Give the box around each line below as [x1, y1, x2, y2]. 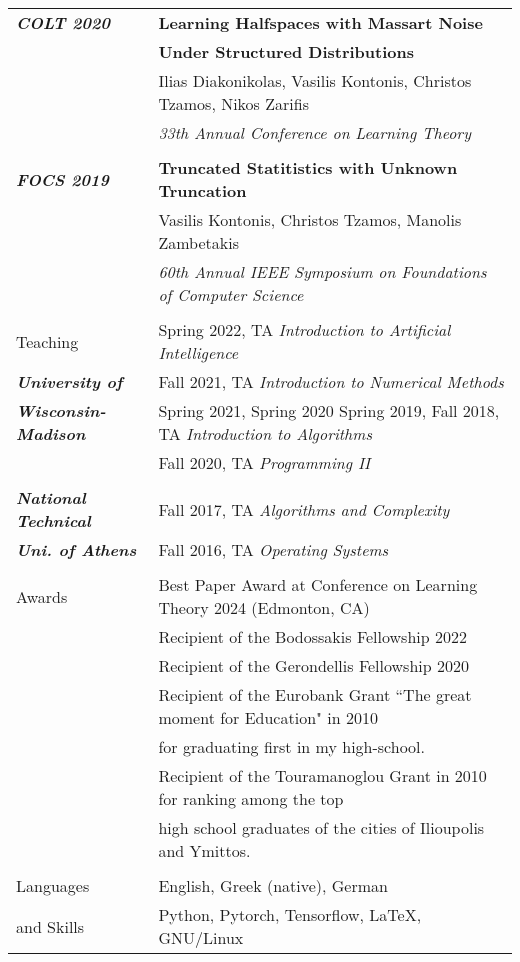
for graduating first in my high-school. [158, 735, 425, 758]
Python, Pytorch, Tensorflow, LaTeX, [158, 903, 422, 926]
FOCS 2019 [16, 167, 109, 191]
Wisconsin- [16, 399, 106, 422]
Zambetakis [158, 231, 239, 254]
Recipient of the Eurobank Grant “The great [158, 683, 472, 706]
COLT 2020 [16, 11, 110, 34]
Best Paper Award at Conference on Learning [158, 573, 478, 596]
